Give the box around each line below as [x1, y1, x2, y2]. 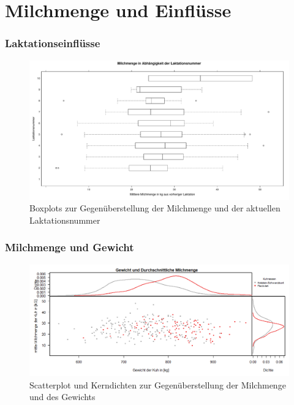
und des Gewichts [29, 390, 96, 403]
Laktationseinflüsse [5, 36, 100, 51]
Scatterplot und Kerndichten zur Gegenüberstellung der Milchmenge [29, 378, 286, 391]
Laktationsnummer [29, 213, 100, 226]
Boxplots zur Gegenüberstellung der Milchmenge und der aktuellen [29, 202, 281, 214]
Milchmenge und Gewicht [5, 240, 134, 255]
